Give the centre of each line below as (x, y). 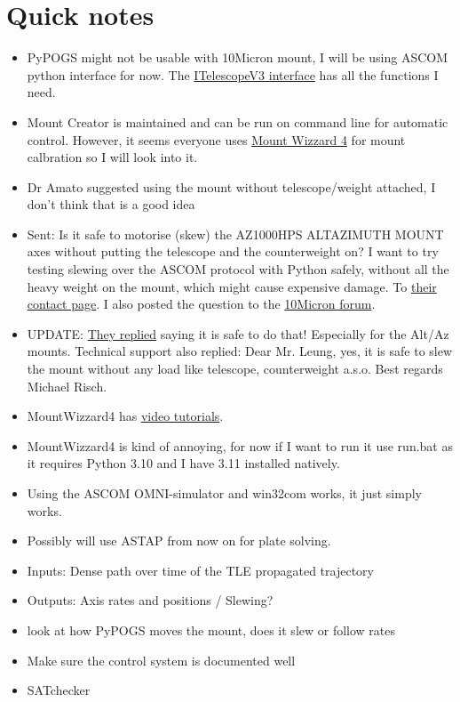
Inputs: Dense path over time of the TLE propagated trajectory (200, 570)
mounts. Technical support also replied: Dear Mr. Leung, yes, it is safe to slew (240, 351)
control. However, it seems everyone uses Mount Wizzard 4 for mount (216, 139)
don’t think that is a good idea (111, 204)
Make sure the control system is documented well (161, 660)
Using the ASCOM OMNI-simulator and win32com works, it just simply (224, 493)
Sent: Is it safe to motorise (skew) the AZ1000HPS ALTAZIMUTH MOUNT (235, 234)
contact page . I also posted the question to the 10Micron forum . (201, 304)
